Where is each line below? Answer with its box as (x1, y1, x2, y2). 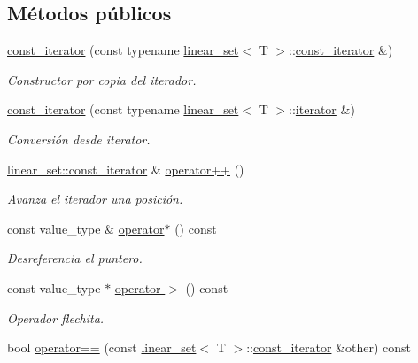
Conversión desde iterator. (7, 129, 151, 148)
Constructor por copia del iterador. (7, 70, 197, 89)
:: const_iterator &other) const (246, 338, 411, 357)
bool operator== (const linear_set (7, 338, 197, 357)
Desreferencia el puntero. (7, 249, 143, 267)
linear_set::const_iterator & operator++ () (7, 159, 244, 178)
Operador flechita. (7, 308, 104, 327)
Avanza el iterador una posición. (7, 189, 183, 208)
